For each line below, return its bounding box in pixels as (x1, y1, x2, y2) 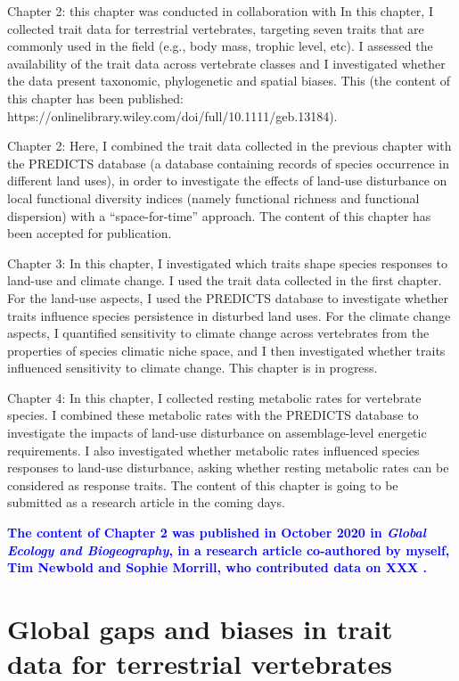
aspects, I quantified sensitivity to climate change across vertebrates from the (7, 324, 430, 342)
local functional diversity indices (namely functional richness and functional (7, 188, 420, 207)
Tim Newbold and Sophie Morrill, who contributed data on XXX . (7, 558, 428, 577)
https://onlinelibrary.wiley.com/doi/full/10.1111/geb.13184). (7, 106, 338, 125)
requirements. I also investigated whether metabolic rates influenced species (7, 440, 420, 459)
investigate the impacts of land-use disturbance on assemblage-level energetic (7, 423, 427, 442)
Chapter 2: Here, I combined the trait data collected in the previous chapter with (7, 136, 452, 155)
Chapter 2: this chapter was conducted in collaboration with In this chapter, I (7, 2, 433, 20)
